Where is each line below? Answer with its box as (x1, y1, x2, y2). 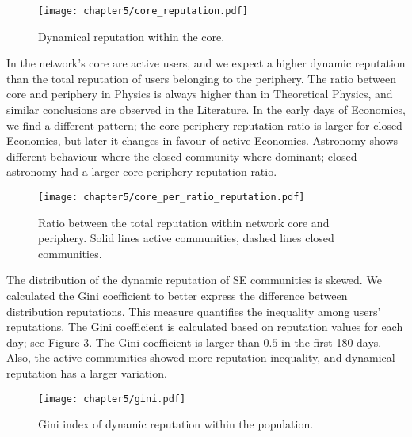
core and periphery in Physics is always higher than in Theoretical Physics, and (6, 85, 393, 102)
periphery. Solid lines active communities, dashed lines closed (38, 230, 334, 246)
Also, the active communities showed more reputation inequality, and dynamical (6, 349, 395, 366)
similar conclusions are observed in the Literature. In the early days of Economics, (6, 101, 406, 118)
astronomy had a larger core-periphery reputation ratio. (6, 163, 277, 180)
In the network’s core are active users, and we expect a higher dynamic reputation (6, 55, 406, 71)
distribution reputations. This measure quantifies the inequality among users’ (6, 302, 381, 319)
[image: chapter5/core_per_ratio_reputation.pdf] (38, 192, 305, 203)
